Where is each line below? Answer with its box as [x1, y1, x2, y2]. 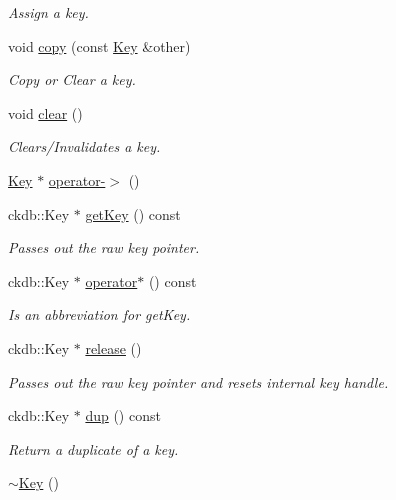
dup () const [85, 405, 161, 426]
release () [85, 337, 142, 358]
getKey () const [85, 203, 181, 224]
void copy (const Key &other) [8, 35, 191, 56]
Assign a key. [8, 2, 89, 22]
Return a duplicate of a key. [8, 438, 179, 459]
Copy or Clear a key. [8, 69, 136, 90]
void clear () [8, 102, 83, 123]
